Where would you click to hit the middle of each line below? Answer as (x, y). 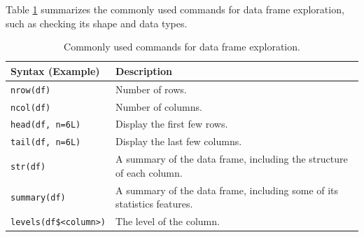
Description (144, 70)
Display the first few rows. (172, 124)
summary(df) (38, 198)
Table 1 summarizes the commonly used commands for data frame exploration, (175, 9)
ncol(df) (31, 108)
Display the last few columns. (179, 141)
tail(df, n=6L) (46, 143)
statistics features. (154, 204)
